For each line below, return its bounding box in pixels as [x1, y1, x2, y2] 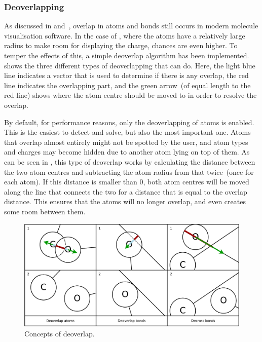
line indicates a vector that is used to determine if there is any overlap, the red [4, 70, 249, 81]
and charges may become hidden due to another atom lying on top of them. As [4, 146, 250, 157]
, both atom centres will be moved [143, 176, 249, 187]
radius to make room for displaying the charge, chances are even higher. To [4, 40, 238, 51]
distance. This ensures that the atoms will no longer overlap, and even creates [4, 196, 246, 207]
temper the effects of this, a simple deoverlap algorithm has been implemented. [4, 50, 249, 60]
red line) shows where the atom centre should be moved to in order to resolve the [4, 90, 257, 100]
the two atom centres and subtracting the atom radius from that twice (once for [4, 166, 254, 177]
